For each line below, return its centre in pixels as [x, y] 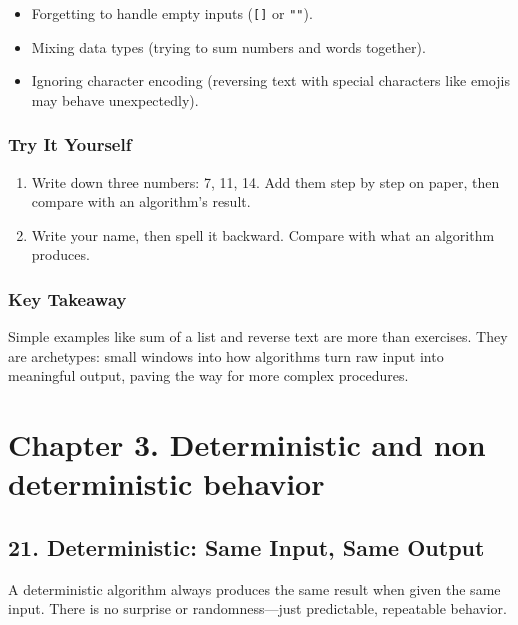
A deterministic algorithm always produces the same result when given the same [254, 588]
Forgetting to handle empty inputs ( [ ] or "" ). [172, 13]
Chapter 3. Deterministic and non [247, 444]
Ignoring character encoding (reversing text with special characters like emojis [270, 80]
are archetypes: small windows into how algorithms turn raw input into [226, 355]
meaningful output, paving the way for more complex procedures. [208, 375]
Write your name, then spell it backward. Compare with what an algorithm [263, 234]
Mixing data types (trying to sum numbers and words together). [228, 46]
